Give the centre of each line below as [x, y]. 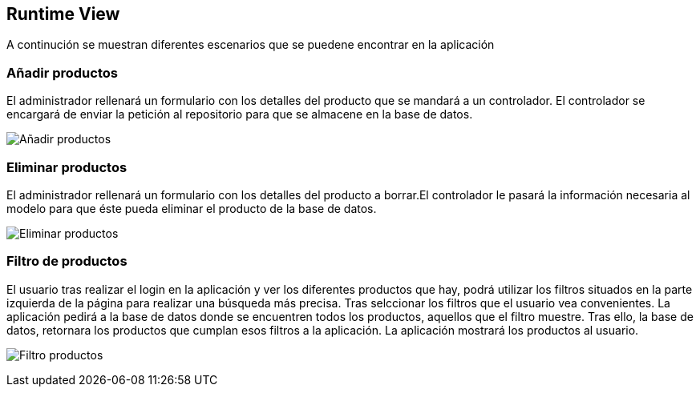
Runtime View [63, 14]
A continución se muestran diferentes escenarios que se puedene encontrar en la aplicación [251, 45]
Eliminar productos [67, 167]
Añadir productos [62, 72]
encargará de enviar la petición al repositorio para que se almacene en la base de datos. [240, 114]
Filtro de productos [67, 261]
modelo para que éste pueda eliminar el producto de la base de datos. [192, 208]
